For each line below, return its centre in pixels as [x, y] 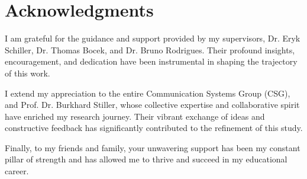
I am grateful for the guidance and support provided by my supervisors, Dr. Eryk [153, 38]
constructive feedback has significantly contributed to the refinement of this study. [154, 128]
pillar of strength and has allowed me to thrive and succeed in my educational [146, 159]
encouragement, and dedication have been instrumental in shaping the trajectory [151, 61]
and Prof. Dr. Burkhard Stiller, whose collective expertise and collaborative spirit [152, 105]
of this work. [28, 73]
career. [17, 171]
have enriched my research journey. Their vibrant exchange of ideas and [135, 116]
